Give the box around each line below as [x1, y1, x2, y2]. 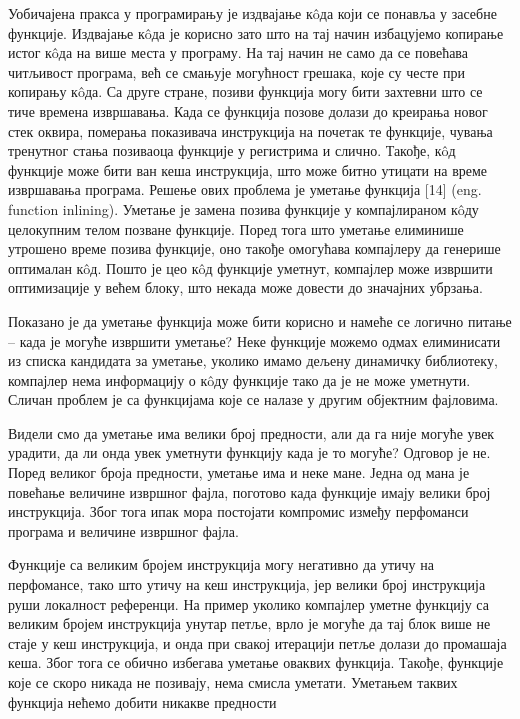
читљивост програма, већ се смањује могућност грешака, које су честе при [8, 61, 465, 82]
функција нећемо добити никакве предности [8, 691, 277, 712]
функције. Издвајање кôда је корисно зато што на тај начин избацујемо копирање [8, 22, 504, 43]
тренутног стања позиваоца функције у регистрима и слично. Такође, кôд [8, 140, 456, 161]
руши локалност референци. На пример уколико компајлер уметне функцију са [8, 593, 489, 614]
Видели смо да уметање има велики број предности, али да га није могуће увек [8, 422, 495, 443]
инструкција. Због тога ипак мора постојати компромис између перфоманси [8, 501, 469, 522]
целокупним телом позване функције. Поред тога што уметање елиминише [8, 218, 464, 239]
